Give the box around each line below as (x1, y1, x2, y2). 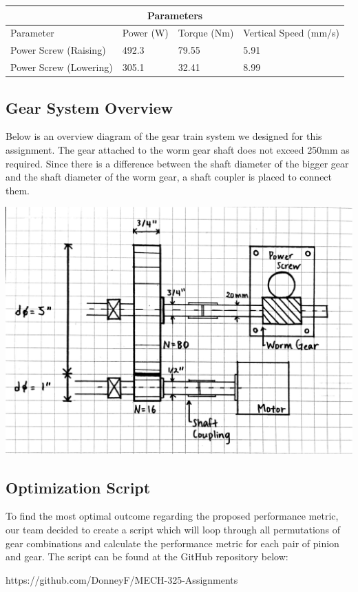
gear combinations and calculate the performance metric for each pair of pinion (6, 535, 339, 550)
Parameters (147, 8, 203, 22)
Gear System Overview (6, 96, 173, 118)
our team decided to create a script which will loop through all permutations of (6, 522, 341, 536)
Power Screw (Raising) (10, 43, 106, 57)
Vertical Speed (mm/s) (243, 25, 340, 40)
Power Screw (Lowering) (10, 60, 113, 74)
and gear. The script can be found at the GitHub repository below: (6, 549, 288, 564)
